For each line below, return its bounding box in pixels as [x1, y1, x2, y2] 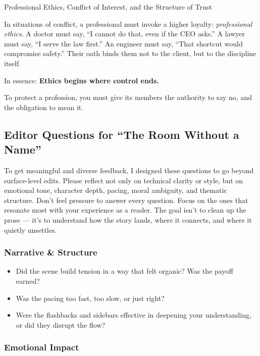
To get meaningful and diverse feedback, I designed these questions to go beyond [4, 165, 254, 175]
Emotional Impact [4, 341, 79, 353]
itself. [4, 58, 21, 68]
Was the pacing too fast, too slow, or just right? [16, 292, 165, 303]
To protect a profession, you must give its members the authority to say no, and [4, 92, 252, 103]
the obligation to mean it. [4, 101, 84, 112]
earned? [16, 275, 40, 286]
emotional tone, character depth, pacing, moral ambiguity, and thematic [4, 185, 227, 195]
